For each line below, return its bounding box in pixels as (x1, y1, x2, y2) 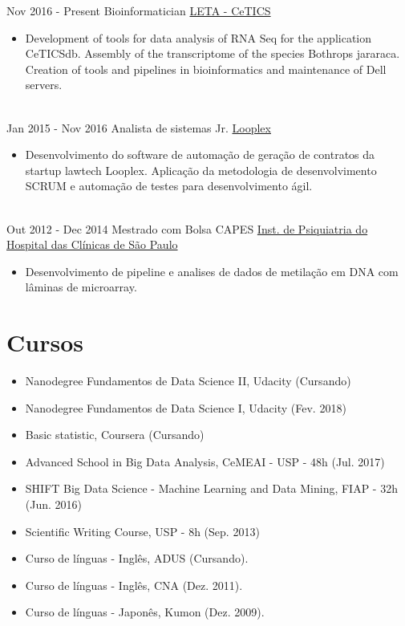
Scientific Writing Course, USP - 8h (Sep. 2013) (25, 522, 260, 539)
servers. (25, 76, 63, 93)
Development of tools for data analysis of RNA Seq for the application (25, 29, 372, 46)
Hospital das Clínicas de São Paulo (6, 236, 178, 253)
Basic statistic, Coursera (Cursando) (25, 426, 205, 443)
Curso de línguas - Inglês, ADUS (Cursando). (25, 550, 249, 567)
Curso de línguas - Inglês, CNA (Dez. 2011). (25, 576, 243, 593)
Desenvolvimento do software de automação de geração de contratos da (25, 146, 375, 163)
